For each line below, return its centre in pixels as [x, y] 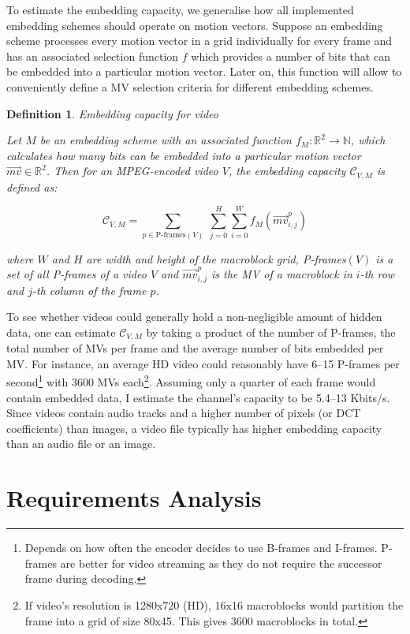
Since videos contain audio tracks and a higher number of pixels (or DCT [184, 413]
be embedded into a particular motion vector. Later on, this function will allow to [204, 71]
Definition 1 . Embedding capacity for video [112, 113]
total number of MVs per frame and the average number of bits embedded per [195, 348]
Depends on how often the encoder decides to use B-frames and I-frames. [201, 548]
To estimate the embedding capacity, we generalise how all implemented [180, 9]
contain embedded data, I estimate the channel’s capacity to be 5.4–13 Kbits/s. [198, 397]
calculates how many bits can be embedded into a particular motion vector [184, 155]
